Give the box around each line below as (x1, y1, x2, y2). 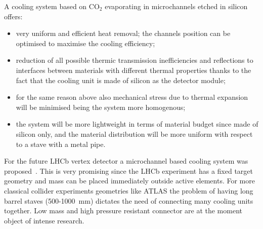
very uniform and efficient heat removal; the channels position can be (16, 28, 231, 39)
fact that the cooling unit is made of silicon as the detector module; (16, 74, 226, 85)
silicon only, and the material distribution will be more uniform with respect (16, 128, 253, 139)
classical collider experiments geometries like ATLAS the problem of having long (4, 185, 253, 196)
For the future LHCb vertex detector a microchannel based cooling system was (4, 156, 248, 166)
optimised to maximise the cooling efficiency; (16, 37, 155, 48)
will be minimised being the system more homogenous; (16, 101, 186, 112)
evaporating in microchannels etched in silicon (105, 1, 248, 11)
